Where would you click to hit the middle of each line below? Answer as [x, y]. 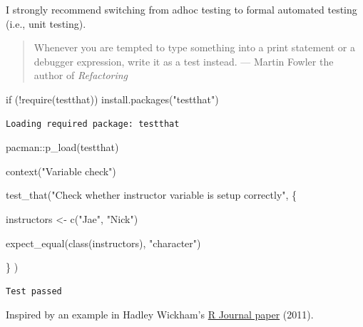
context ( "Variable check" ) [61, 171]
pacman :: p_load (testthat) [62, 147]
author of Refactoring [81, 75]
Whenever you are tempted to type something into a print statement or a [195, 47]
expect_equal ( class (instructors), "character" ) [103, 243]
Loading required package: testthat [93, 124]
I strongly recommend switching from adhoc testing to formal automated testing [181, 9]
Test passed [34, 291]
